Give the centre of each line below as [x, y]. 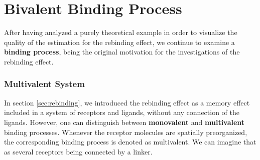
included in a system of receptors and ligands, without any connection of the [122, 112]
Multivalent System [44, 84]
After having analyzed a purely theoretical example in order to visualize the [121, 32]
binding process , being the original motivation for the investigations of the [122, 52]
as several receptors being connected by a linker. [78, 151]
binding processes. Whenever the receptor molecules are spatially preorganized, [126, 132]
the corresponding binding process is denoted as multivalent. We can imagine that [130, 142]
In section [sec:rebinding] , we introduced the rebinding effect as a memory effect [127, 102]
